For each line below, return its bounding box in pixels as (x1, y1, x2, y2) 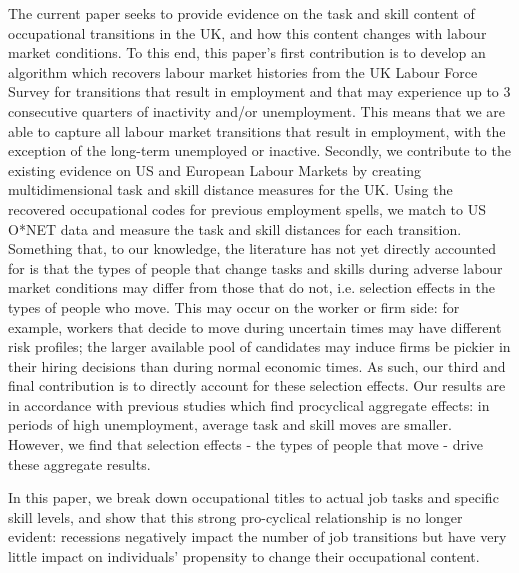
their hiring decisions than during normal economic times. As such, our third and (8, 355, 506, 376)
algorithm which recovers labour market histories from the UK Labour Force (8, 61, 478, 82)
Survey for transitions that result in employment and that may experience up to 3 (8, 81, 511, 102)
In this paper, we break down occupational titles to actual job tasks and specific (8, 487, 499, 508)
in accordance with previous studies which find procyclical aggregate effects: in (8, 394, 490, 415)
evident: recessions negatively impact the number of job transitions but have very (8, 526, 507, 547)
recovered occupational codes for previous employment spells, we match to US (8, 198, 486, 219)
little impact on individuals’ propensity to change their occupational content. (8, 546, 480, 567)
